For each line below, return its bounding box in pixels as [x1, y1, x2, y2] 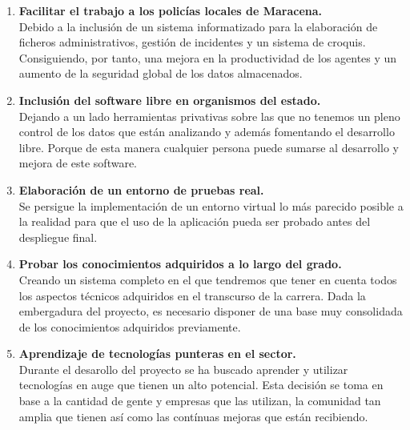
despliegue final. [18, 228, 98, 245]
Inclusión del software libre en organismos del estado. [18, 91, 321, 108]
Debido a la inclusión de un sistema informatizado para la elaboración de [18, 18, 378, 34]
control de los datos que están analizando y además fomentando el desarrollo [18, 123, 395, 140]
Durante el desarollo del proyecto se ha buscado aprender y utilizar [18, 360, 348, 377]
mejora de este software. [18, 155, 137, 171]
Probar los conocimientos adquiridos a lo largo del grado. [18, 255, 342, 272]
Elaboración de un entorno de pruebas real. [18, 181, 264, 198]
